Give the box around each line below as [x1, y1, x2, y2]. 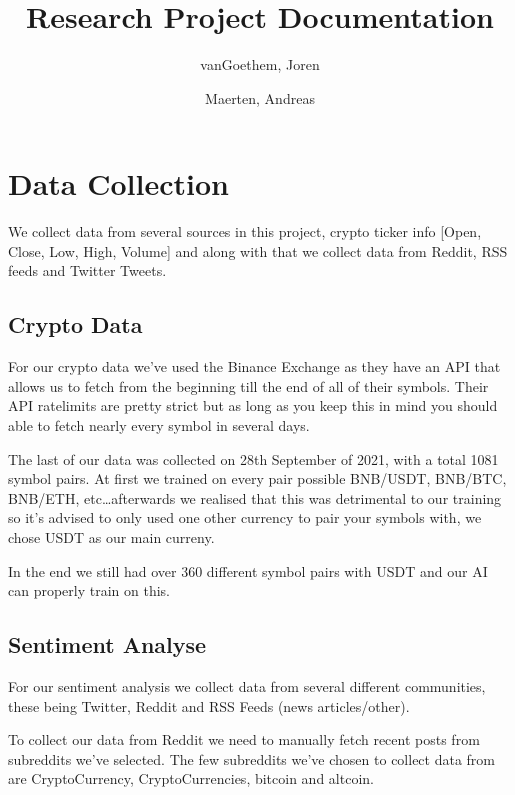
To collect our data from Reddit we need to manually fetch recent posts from [8, 729, 480, 750]
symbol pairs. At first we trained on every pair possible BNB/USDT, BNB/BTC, [8, 468, 507, 489]
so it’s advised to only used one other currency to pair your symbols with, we [8, 507, 482, 528]
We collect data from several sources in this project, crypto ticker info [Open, [8, 221, 482, 242]
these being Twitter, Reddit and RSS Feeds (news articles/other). [8, 695, 410, 716]
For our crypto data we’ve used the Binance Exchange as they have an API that [8, 356, 501, 377]
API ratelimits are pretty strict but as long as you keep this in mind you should [8, 395, 498, 416]
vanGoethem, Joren [200, 54, 320, 75]
